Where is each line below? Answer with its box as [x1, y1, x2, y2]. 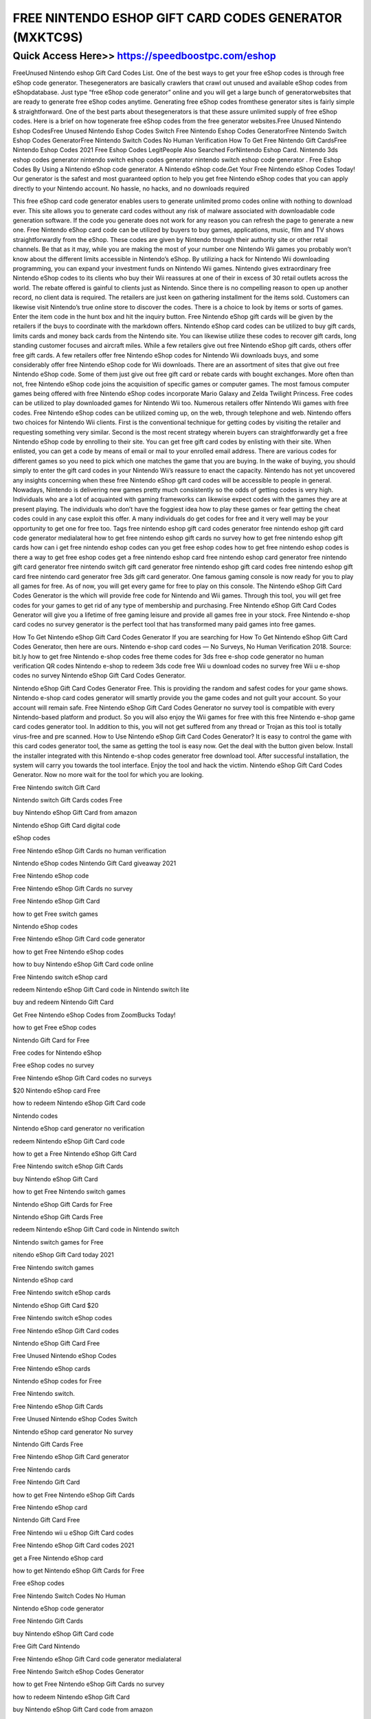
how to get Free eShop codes [12, 1023, 96, 1031]
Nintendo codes [12, 1111, 58, 1120]
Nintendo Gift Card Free [12, 1516, 80, 1524]
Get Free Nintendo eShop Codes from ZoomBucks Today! [12, 1011, 176, 1019]
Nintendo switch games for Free [12, 1238, 104, 1246]
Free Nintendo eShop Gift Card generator [12, 1453, 130, 1461]
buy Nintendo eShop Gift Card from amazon [12, 809, 137, 817]
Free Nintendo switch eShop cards [12, 1289, 111, 1297]
